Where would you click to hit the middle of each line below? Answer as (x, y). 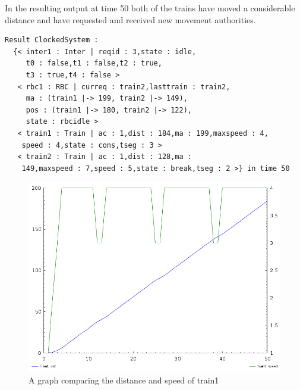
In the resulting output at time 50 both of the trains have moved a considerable (150, 8)
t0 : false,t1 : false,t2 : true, (94, 63)
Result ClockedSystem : (52, 40)
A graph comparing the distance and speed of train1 (124, 380)
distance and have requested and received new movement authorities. (130, 19)
